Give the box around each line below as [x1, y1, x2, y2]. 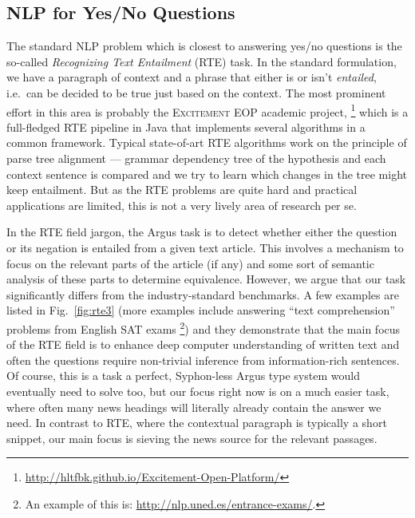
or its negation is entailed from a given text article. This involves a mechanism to [6, 239, 404, 255]
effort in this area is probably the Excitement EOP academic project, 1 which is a [6, 101, 409, 120]
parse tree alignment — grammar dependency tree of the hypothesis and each [6, 150, 386, 167]
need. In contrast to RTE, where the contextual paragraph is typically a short [6, 414, 387, 431]
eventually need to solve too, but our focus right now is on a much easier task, [6, 382, 389, 399]
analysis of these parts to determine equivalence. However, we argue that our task [6, 271, 406, 287]
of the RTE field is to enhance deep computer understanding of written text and [6, 336, 400, 353]
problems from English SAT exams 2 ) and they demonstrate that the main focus [6, 318, 401, 337]
